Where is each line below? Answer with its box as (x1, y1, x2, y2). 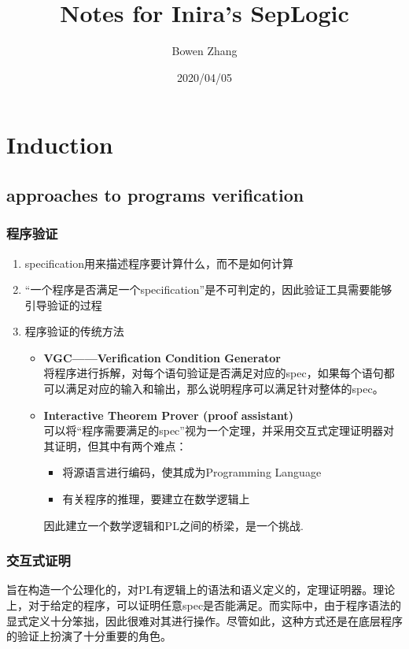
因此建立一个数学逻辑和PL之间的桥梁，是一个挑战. (43, 517, 304, 533)
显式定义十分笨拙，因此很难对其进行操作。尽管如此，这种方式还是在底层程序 (6, 612, 403, 629)
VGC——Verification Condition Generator (43, 349, 281, 365)
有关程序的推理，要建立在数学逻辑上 (62, 491, 250, 507)
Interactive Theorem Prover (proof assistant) (43, 406, 294, 423)
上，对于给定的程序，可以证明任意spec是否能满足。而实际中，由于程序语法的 (6, 597, 402, 614)
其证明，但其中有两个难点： (43, 437, 187, 454)
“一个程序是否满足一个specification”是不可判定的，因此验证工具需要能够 (24, 281, 392, 298)
